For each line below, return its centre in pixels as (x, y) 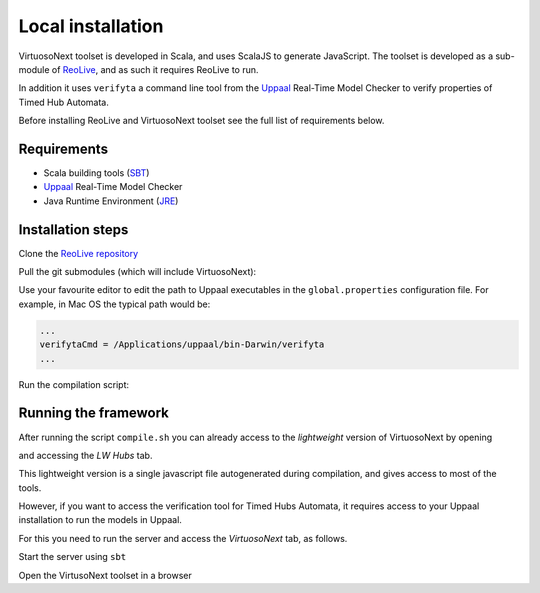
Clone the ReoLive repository (78, 253)
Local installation (91, 26)
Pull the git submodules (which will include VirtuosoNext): (137, 272)
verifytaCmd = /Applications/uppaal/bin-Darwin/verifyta (182, 344)
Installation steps (73, 229)
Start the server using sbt (72, 557)
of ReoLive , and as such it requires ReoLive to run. (155, 69)
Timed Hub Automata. (63, 102)
